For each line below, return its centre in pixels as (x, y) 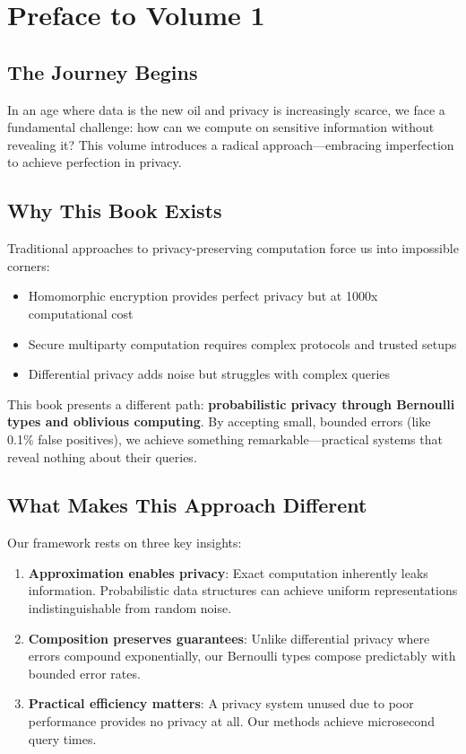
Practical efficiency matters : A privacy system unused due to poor (221, 703)
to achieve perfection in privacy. (95, 162)
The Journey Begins (103, 71)
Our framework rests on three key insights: (125, 543)
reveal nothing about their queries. (102, 456)
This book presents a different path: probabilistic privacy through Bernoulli (231, 403)
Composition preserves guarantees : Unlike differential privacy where (229, 638)
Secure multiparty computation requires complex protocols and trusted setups (242, 343)
